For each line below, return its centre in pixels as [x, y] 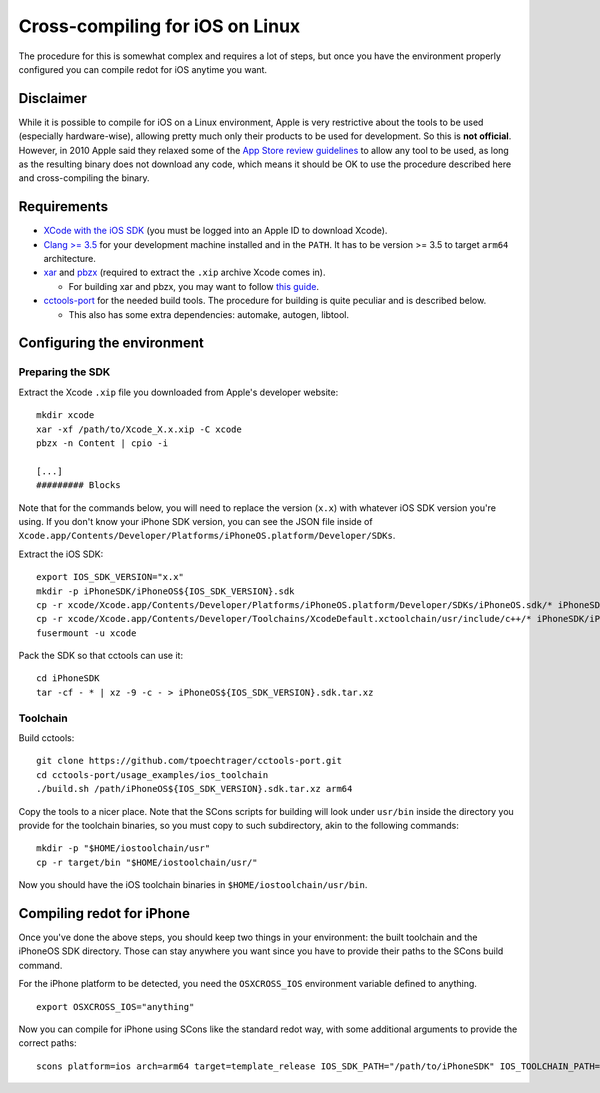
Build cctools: [46, 737]
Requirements [63, 206]
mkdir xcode [65, 415]
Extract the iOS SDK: [61, 554]
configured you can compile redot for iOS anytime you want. [143, 69]
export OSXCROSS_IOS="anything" [115, 1006]
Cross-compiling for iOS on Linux [159, 26]
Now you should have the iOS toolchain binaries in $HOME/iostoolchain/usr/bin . [193, 885]
